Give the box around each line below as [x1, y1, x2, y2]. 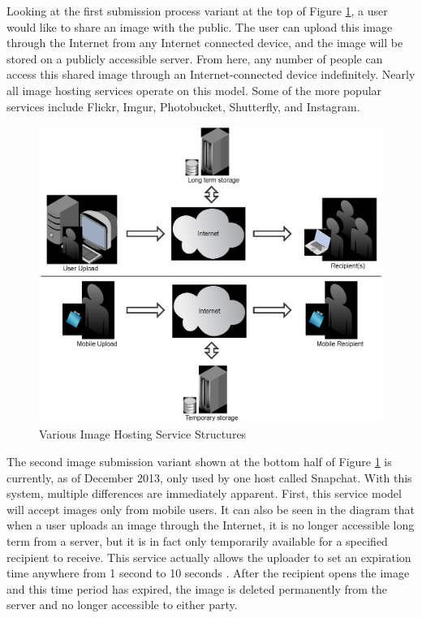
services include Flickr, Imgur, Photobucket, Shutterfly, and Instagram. [6, 97, 360, 115]
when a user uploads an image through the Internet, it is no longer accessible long [6, 516, 415, 534]
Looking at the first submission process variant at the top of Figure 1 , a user [6, 2, 388, 19]
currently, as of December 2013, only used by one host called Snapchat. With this [6, 469, 412, 486]
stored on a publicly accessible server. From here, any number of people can [6, 50, 383, 67]
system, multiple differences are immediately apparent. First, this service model [6, 485, 402, 502]
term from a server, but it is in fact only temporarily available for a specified [6, 532, 388, 549]
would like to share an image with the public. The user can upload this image [6, 18, 393, 35]
